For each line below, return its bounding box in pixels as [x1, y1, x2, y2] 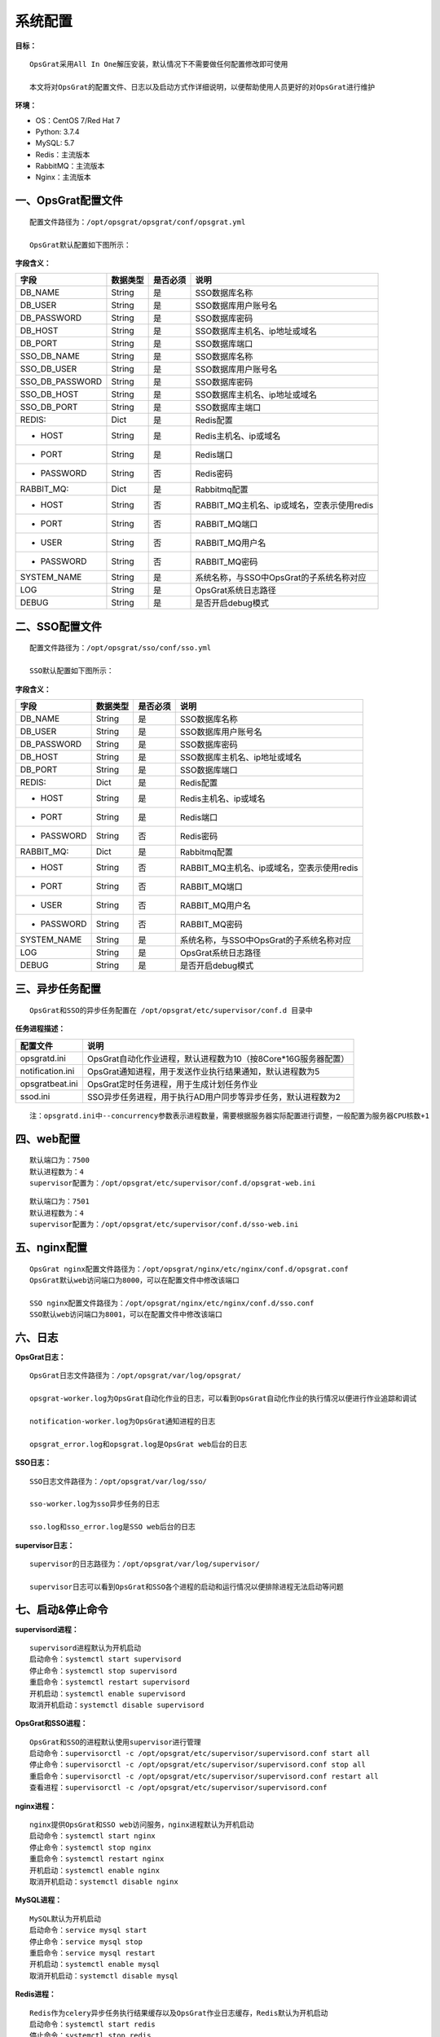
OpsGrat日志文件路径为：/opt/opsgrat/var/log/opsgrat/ [29, 1371, 242, 1380]
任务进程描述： [15, 1023, 65, 1034]
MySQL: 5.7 [35, 139, 75, 148]
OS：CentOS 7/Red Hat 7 [35, 115, 121, 125]
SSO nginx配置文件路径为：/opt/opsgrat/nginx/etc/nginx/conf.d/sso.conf [29, 1298, 315, 1308]
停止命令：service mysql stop [29, 1937, 143, 1947]
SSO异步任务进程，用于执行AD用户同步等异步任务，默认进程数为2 [86, 1091, 341, 1102]
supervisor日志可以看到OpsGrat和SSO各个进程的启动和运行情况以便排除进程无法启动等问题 [29, 1582, 344, 1591]
